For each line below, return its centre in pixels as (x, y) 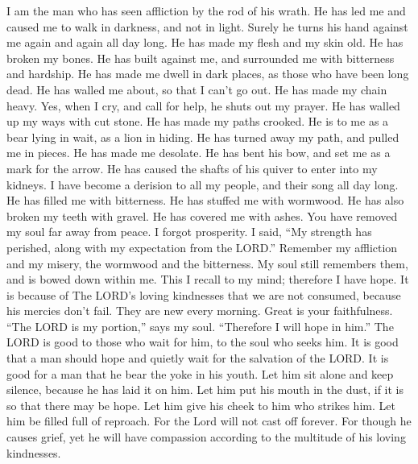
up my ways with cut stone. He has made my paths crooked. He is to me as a (198, 121)
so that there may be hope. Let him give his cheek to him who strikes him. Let (201, 405)
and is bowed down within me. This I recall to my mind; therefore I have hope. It (208, 279)
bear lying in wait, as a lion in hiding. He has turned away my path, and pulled (203, 137)
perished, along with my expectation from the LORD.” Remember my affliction (202, 247)
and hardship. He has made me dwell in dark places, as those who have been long (208, 74)
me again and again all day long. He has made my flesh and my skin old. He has (205, 42)
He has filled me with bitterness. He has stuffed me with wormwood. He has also (205, 200)
